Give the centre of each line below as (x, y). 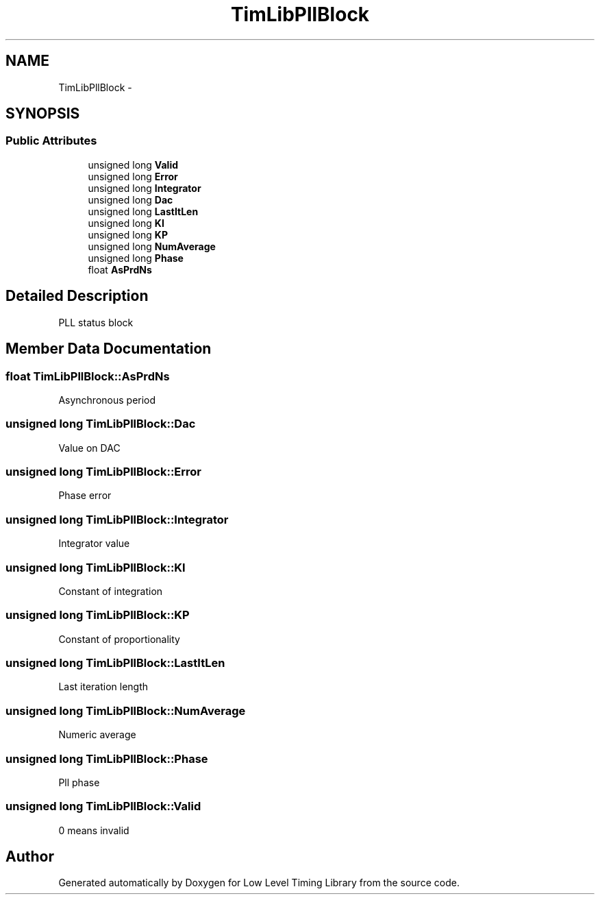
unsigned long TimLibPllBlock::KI (96, 567)
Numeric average (97, 735)
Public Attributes (51, 141)
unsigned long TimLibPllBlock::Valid (103, 806)
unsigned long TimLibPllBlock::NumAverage (126, 710)
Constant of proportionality (119, 639)
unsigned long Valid (133, 165)
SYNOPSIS (43, 114)
